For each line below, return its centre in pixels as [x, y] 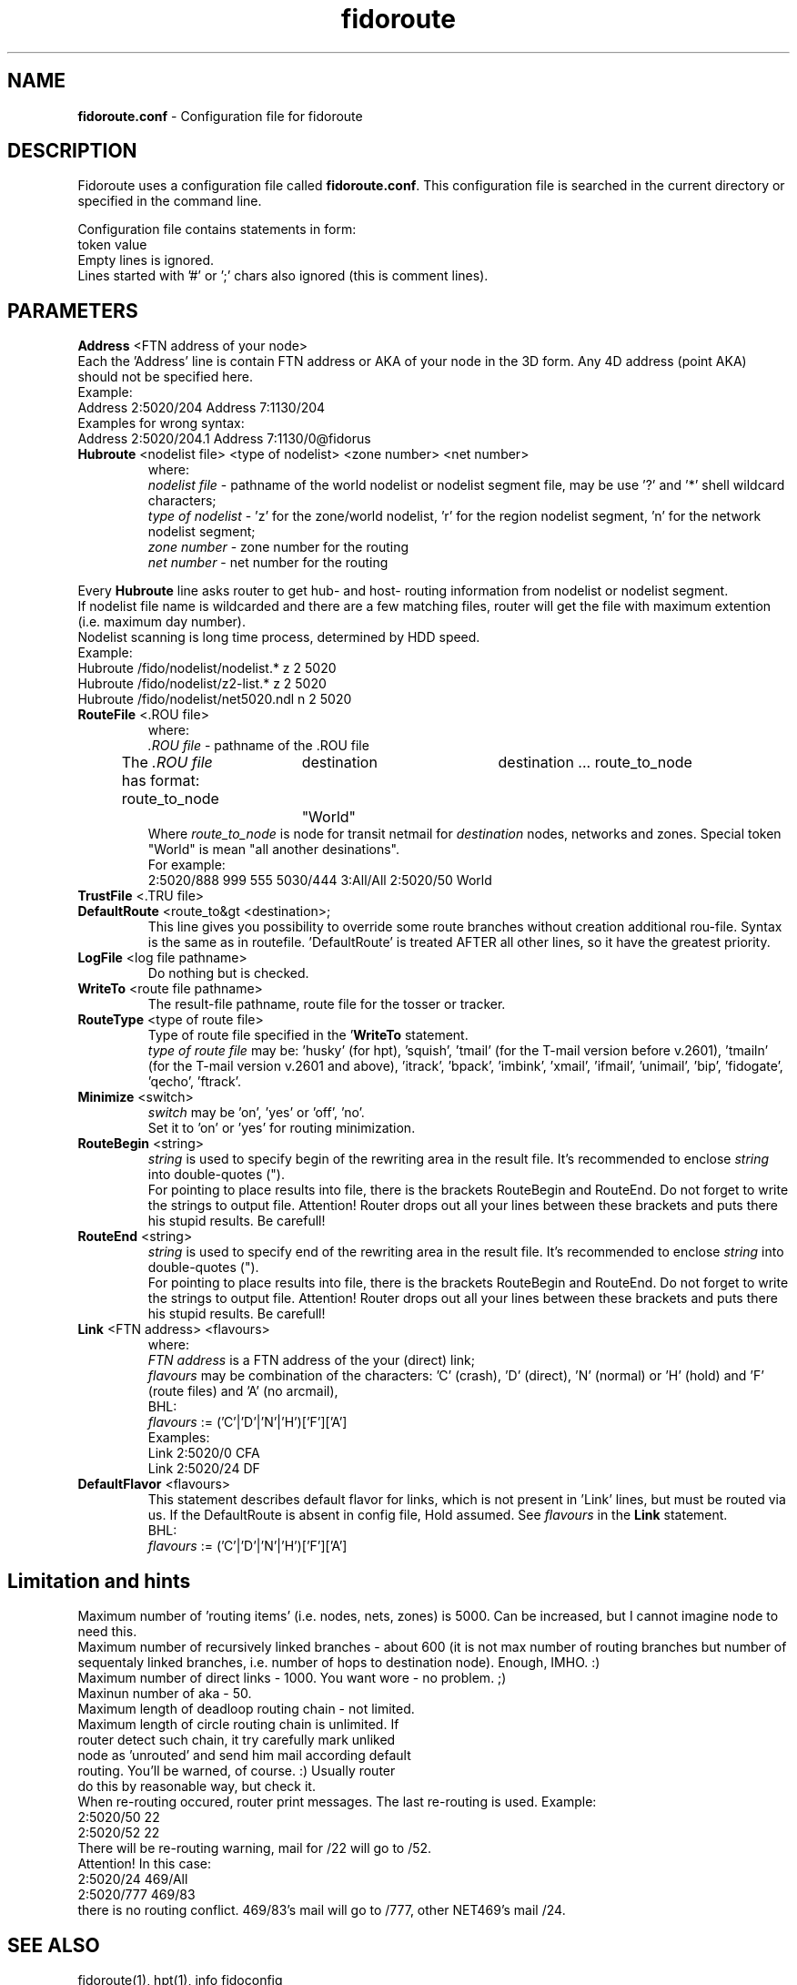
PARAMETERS [73, 310]
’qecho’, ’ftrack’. [194, 1082]
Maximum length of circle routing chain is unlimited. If [238, 1725]
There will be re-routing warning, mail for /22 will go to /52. [255, 1848]
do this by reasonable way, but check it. [197, 1786]
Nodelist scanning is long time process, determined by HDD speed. [279, 637]
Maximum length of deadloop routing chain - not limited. [246, 1709]
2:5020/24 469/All [133, 1879]
